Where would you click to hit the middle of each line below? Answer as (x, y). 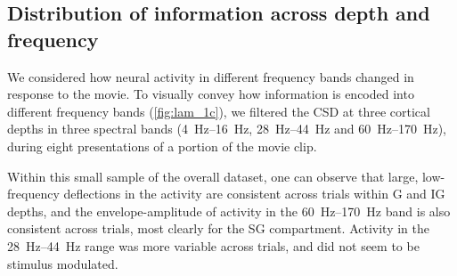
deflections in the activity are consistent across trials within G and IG (254, 194)
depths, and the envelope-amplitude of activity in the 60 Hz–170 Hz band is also (229, 211)
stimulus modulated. (63, 263)
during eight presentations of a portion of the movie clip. (162, 146)
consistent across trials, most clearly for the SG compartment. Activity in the (219, 228)
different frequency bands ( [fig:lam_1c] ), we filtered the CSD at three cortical (219, 111)
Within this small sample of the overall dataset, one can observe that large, (213, 176)
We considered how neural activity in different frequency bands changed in (211, 76)
